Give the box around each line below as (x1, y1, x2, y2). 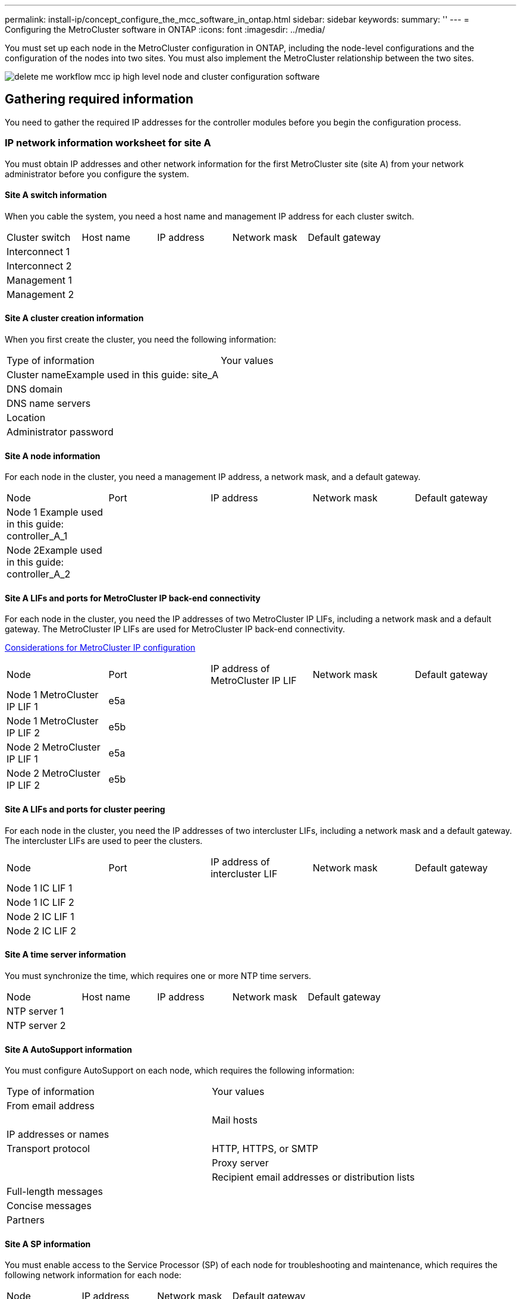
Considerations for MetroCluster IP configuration (5, 642, 196, 653)
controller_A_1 (7, 530, 68, 542)
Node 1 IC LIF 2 (7, 896, 74, 908)
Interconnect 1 (7, 245, 70, 258)
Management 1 (7, 274, 73, 286)
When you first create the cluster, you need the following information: (5, 334, 277, 345)
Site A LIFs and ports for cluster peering (5, 804, 165, 815)
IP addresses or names (7, 1128, 109, 1141)
